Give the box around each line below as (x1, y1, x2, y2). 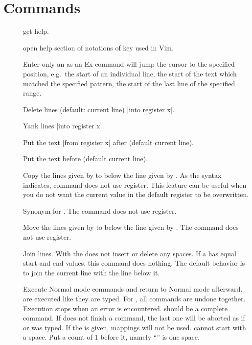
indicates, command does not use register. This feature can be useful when (23, 179, 247, 190)
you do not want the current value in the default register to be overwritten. (23, 189, 249, 199)
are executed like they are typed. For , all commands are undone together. (23, 294, 246, 303)
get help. (23, 26, 49, 36)
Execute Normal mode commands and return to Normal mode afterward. (23, 284, 243, 294)
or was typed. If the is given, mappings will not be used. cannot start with (23, 322, 246, 332)
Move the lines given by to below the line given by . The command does (23, 222, 239, 232)
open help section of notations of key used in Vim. (23, 42, 174, 52)
